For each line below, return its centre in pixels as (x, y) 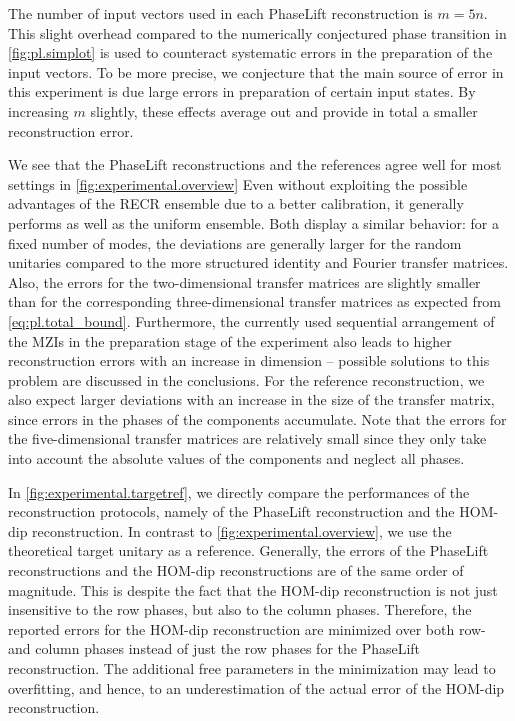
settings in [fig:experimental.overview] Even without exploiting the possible (238, 183)
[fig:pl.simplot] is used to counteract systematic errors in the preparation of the (250, 52)
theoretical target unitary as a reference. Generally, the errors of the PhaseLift (248, 550)
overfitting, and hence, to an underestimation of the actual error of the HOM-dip (256, 687)
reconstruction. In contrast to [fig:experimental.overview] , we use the (242, 530)
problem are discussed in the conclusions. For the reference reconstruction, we (246, 379)
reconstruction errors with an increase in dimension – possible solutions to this (249, 360)
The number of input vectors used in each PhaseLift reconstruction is (220, 13)
